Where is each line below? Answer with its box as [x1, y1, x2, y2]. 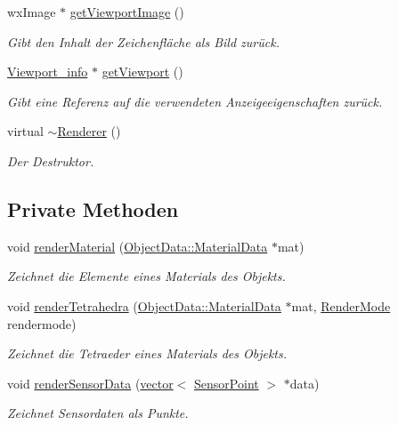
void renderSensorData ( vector [7, 373, 174, 392]
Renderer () [57, 122, 121, 140]
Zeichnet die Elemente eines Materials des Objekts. [7, 267, 286, 285]
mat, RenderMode [291, 296, 391, 315]
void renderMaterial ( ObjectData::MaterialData [7, 237, 268, 255]
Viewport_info [7, 62, 88, 81]
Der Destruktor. [7, 151, 94, 170]
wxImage [7, 3, 56, 20]
